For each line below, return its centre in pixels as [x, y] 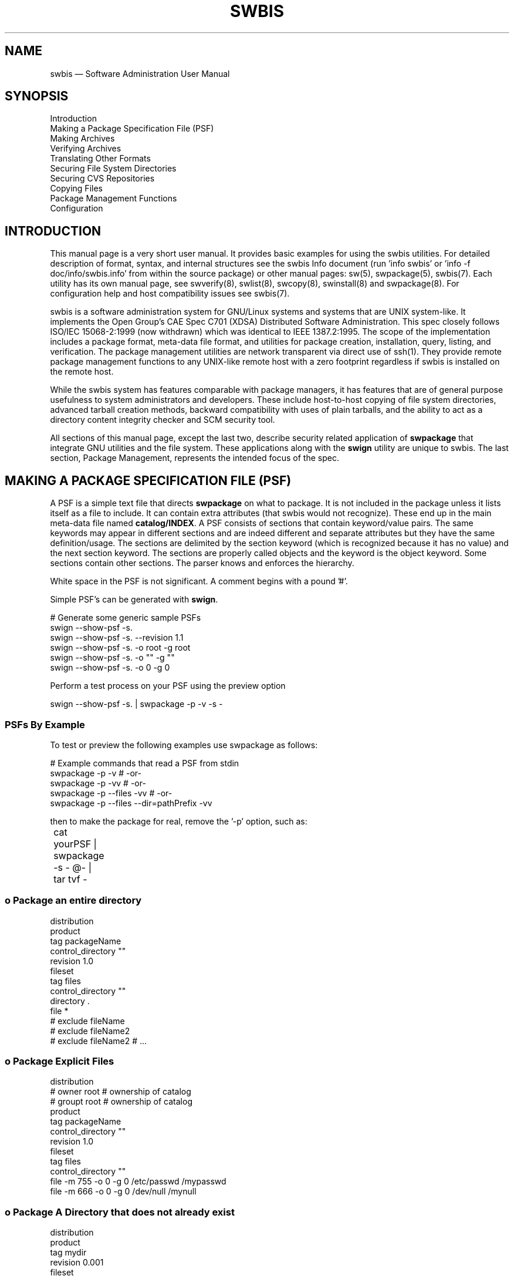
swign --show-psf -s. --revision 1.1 [117, 638]
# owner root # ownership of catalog [121, 1092]
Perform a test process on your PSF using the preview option [168, 686]
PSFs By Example [45, 724]
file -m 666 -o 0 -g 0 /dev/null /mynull [123, 1192]
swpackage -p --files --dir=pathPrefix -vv [131, 803]
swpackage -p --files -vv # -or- [111, 793]
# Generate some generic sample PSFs [126, 618]
